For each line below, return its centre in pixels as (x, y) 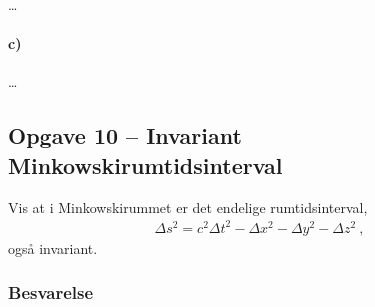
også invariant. (53, 247)
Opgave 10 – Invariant (125, 135)
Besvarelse (51, 292)
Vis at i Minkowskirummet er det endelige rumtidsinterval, (188, 206)
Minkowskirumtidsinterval (145, 164)
